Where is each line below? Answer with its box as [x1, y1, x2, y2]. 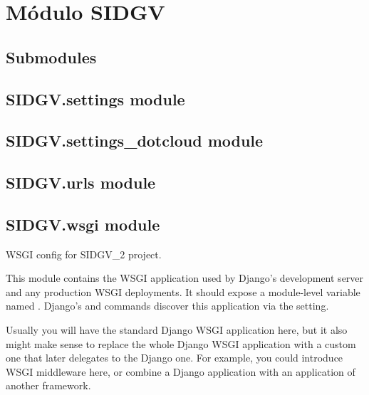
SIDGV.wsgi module [6, 213, 160, 235]
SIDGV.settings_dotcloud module [6, 130, 264, 152]
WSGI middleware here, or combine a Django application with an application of [6, 364, 355, 379]
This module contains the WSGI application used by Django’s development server [6, 270, 364, 285]
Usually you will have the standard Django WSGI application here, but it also [6, 322, 348, 337]
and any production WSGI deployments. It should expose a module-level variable [6, 284, 360, 299]
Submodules [6, 46, 97, 68]
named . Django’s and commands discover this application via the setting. [6, 298, 329, 313]
